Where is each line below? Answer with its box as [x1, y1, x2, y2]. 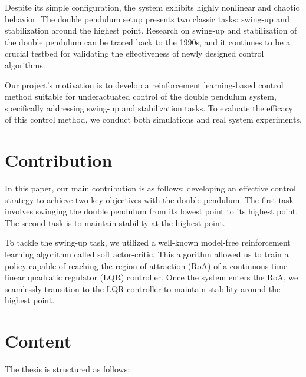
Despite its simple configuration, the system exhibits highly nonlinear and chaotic [5, 1, 300, 13]
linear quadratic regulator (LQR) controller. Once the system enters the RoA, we [5, 271, 298, 283]
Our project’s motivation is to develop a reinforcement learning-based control [5, 78, 284, 91]
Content [5, 329, 72, 353]
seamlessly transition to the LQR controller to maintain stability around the [5, 282, 281, 295]
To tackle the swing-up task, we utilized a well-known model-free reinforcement [5, 236, 291, 249]
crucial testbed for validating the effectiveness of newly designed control [5, 47, 264, 59]
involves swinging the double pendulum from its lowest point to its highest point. [5, 205, 298, 217]
